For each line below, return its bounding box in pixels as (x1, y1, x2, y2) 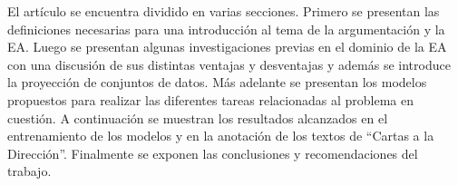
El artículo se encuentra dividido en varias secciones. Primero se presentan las (7, 2, 440, 20)
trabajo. (7, 162, 52, 181)
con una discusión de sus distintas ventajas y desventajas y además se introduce (7, 54, 451, 73)
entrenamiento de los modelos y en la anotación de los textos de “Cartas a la (7, 126, 434, 145)
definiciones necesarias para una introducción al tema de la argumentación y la (7, 19, 445, 38)
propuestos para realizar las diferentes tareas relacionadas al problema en (7, 90, 414, 109)
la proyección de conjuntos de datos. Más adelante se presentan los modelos (7, 73, 427, 92)
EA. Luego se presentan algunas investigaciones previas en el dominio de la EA (7, 37, 447, 56)
